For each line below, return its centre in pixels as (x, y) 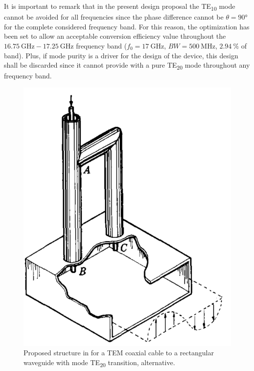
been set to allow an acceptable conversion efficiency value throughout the (115, 36)
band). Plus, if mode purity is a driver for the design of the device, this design (121, 55)
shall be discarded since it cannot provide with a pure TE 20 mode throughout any (127, 65)
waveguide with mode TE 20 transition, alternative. (99, 363)
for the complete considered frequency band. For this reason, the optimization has (127, 26)
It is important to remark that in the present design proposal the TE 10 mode (120, 7)
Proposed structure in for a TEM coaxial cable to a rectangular (119, 353)
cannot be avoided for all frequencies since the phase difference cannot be (114, 17)
